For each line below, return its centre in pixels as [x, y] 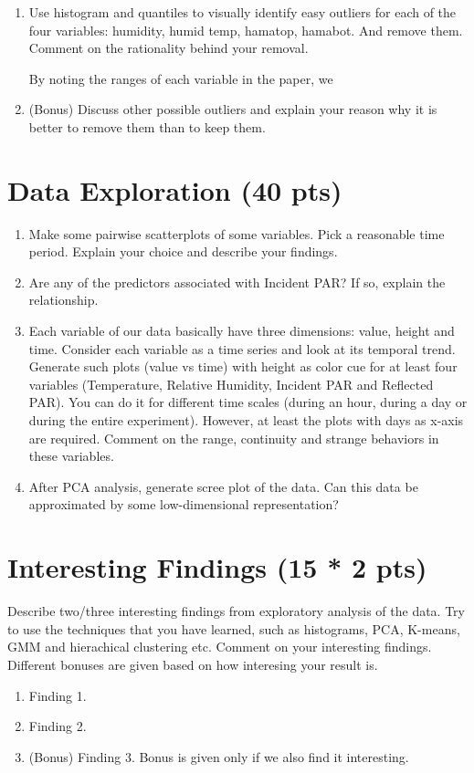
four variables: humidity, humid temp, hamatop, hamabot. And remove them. [246, 30]
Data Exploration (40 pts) [175, 189]
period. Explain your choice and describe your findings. [183, 251]
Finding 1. [58, 695]
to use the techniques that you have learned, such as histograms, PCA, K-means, [234, 628]
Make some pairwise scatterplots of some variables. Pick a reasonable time [237, 233]
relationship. [63, 300]
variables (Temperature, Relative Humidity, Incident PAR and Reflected [231, 384]
